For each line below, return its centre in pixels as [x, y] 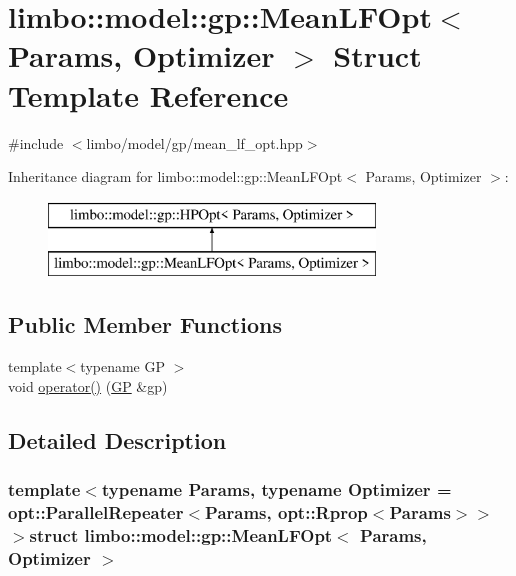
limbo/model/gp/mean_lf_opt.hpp [194, 142]
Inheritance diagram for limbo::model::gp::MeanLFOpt [175, 176]
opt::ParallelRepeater [96, 511]
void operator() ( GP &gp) [88, 385]
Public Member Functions [145, 324]
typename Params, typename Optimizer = [276, 488]
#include [36, 142]
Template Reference [148, 94]
